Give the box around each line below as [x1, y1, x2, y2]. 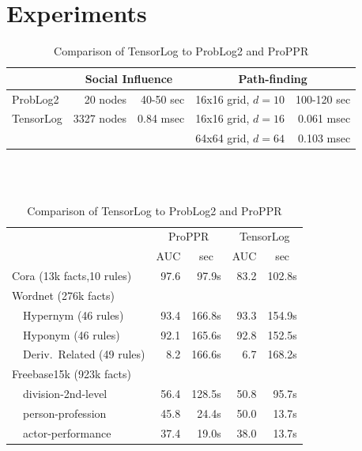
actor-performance [22, 424, 111, 441]
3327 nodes [73, 110, 127, 127]
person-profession [22, 404, 107, 421]
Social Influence [85, 70, 173, 86]
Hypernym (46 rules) [22, 306, 124, 323]
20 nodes [84, 90, 127, 107]
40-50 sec [140, 90, 185, 107]
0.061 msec [298, 110, 351, 127]
